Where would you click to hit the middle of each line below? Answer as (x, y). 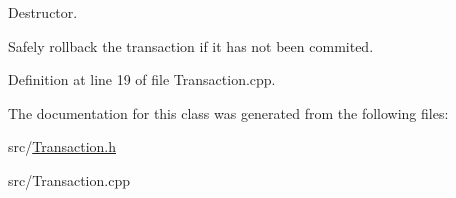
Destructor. (43, 12)
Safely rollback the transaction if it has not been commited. (191, 45)
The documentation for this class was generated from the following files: (228, 112)
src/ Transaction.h (62, 146)
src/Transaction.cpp (69, 179)
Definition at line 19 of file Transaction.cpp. (142, 79)
